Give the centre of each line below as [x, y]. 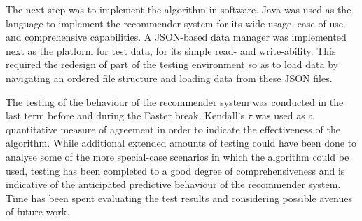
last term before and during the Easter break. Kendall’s [125, 115]
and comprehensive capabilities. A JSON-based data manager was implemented [176, 37]
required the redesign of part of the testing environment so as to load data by [172, 64]
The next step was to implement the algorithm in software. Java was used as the [179, 9]
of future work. [38, 212]
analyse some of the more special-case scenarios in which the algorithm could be [177, 156]
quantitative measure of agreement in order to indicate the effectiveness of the [173, 129]
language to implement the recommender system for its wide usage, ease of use [174, 23]
